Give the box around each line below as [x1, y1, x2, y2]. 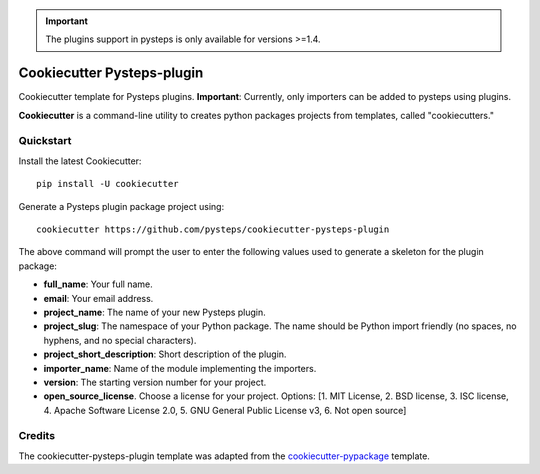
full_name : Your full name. [43, 278, 154, 290]
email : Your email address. [43, 292, 154, 304]
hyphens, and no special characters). [43, 334, 197, 346]
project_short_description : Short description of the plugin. [43, 348, 287, 360]
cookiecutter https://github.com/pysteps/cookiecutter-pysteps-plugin [36, 224, 390, 235]
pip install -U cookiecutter [36, 178, 179, 190]
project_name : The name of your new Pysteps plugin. [43, 306, 267, 318]
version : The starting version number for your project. [43, 376, 267, 388]
